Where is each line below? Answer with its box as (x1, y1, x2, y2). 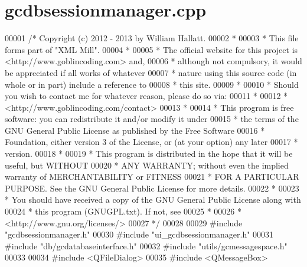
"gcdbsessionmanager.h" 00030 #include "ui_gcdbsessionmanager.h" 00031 (5, 228, 274, 240)
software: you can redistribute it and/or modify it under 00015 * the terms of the (5, 113, 299, 125)
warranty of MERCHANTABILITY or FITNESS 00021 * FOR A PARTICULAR (5, 170, 299, 183)
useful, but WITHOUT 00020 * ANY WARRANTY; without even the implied (5, 159, 289, 171)
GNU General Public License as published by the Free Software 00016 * (5, 124, 265, 136)
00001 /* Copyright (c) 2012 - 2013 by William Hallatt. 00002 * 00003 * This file (5, 32, 299, 44)
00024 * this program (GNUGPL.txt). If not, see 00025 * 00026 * (5, 205, 241, 217)
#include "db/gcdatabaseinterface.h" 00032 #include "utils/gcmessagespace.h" (5, 239, 288, 252)
